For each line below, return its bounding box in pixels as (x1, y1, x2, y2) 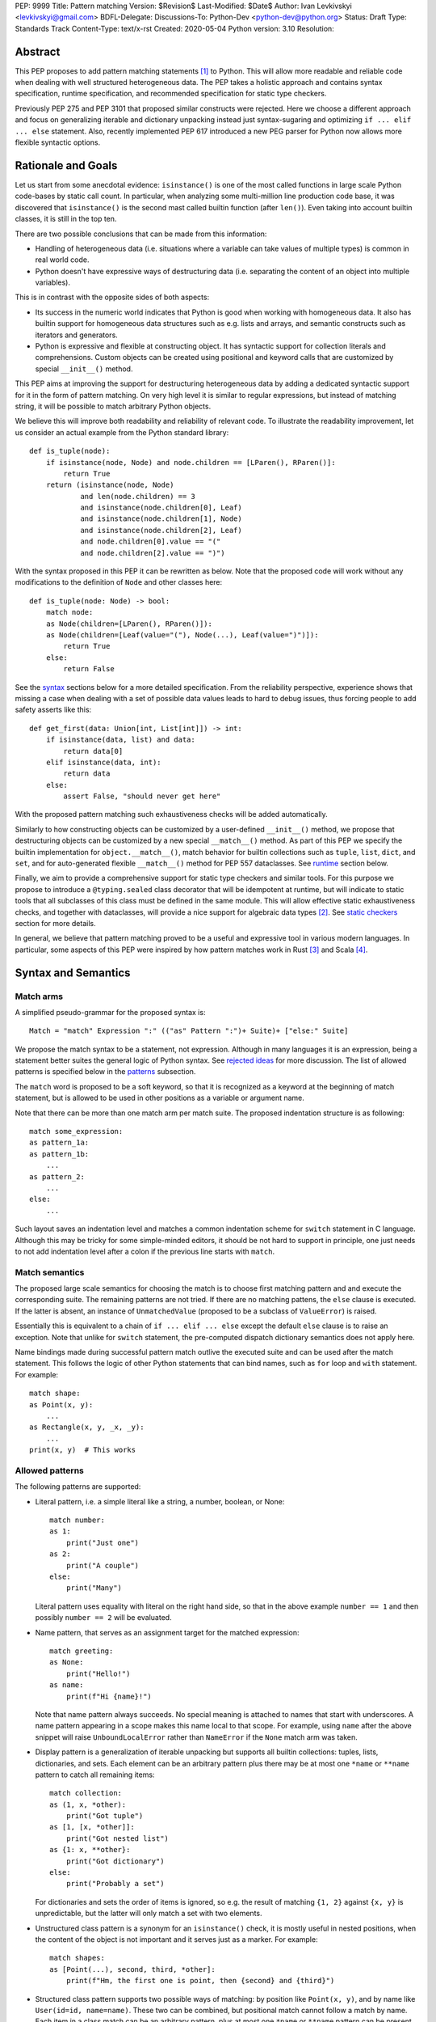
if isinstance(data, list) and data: (45, 735, 195, 744)
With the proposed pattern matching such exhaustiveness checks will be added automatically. (15, 810, 329, 819)
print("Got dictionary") (65, 1856, 165, 1866)
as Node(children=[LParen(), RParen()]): (45, 619, 213, 628)
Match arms (15, 991, 64, 1002)
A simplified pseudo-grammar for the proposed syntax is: (15, 1007, 206, 1017)
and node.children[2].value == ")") (80, 548, 225, 557)
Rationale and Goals (15, 159, 118, 172)
